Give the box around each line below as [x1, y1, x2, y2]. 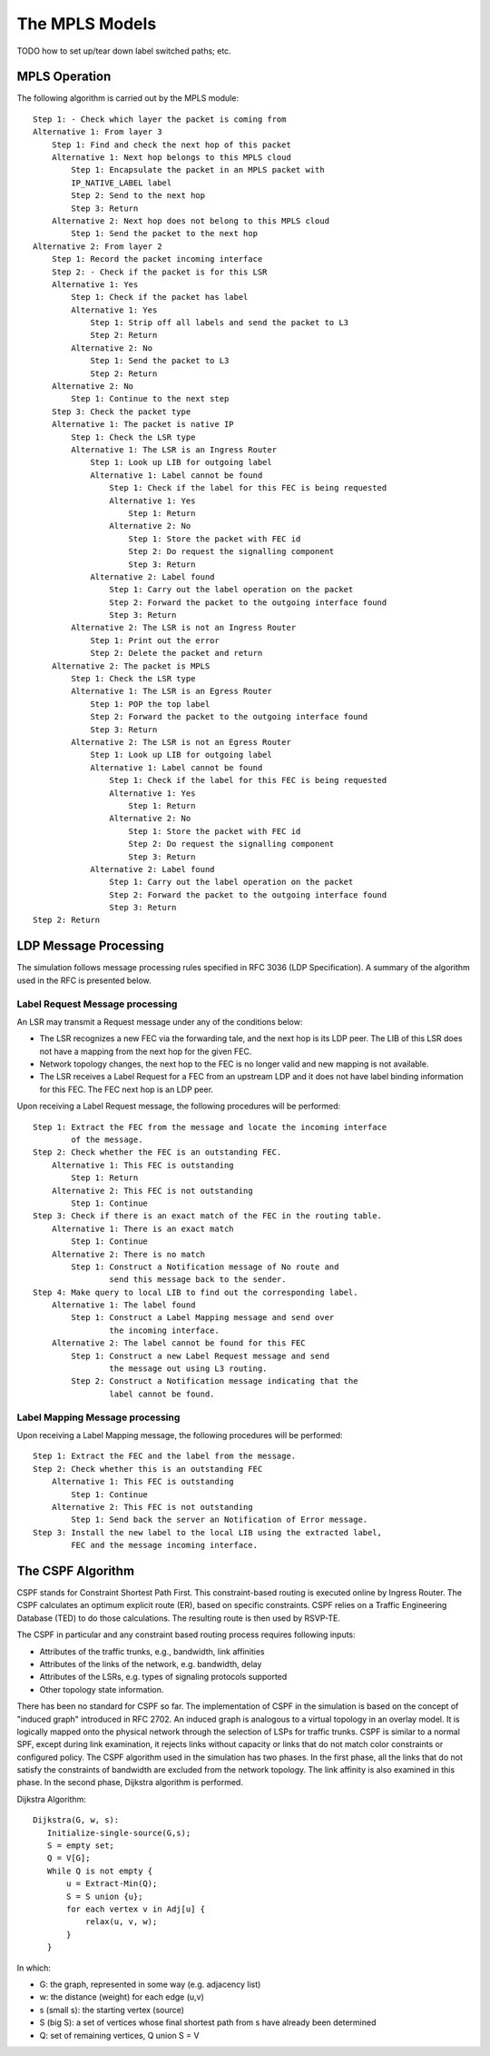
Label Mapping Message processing [16, 1411, 181, 1424]
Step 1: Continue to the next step [71, 393, 230, 404]
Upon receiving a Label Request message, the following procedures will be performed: [16, 1100, 341, 1112]
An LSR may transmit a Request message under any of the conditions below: [16, 1016, 303, 1027]
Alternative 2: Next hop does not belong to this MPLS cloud [51, 215, 330, 226]
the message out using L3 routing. [109, 1364, 268, 1374]
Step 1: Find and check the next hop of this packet [51, 139, 292, 150]
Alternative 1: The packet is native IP [51, 419, 235, 430]
